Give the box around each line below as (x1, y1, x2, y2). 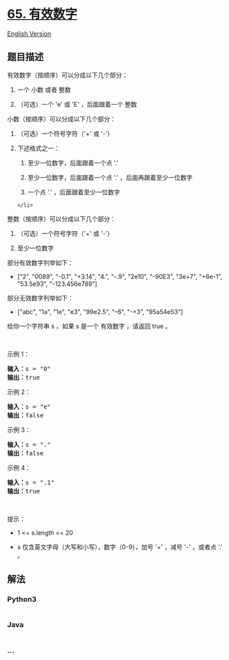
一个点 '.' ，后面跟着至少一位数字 (27, 187, 121, 196)
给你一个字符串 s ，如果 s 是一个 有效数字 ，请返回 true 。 (7, 322, 172, 330)
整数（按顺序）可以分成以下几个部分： (7, 214, 116, 223)
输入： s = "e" (7, 402, 52, 411)
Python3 (7, 595, 37, 604)
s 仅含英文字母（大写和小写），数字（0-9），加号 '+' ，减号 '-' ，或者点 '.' (17, 542, 223, 551)
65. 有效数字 (7, 6, 78, 22)
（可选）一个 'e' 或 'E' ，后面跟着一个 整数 (17, 100, 137, 108)
